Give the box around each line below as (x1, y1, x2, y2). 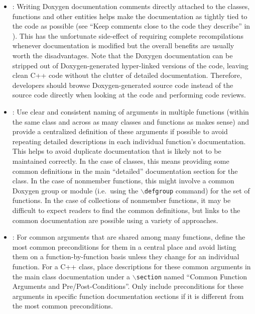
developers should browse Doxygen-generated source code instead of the (12, 79, 233, 90)
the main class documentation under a (12, 271, 131, 281)
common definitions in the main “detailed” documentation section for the (12, 165, 238, 176)
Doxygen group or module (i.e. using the (12, 185, 139, 195)
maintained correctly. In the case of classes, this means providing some (12, 155, 229, 166)
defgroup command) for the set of (144, 185, 250, 195)
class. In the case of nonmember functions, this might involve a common (12, 175, 234, 186)
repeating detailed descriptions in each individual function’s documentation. (12, 136, 246, 146)
